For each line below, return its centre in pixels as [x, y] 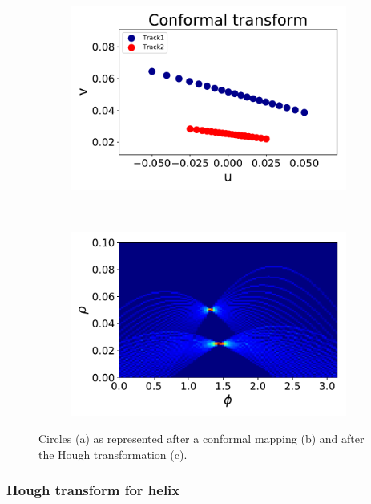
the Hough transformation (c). [113, 454]
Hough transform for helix [93, 490]
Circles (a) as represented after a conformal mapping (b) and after [202, 439]
